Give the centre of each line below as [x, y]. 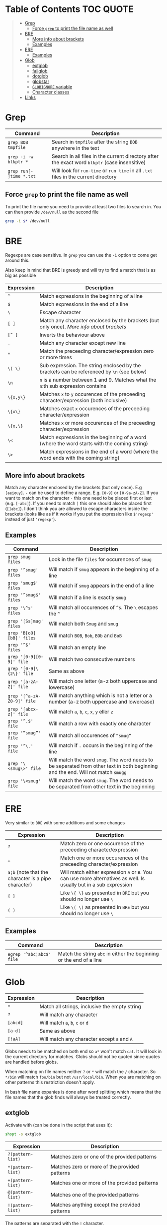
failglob [40, 70]
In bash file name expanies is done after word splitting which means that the [83, 1092]
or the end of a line [80, 960]
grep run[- [20, 171]
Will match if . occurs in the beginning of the [101, 745]
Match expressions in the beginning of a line [91, 296]
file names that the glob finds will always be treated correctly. [68, 1097]
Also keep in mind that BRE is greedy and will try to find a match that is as [80, 270]
